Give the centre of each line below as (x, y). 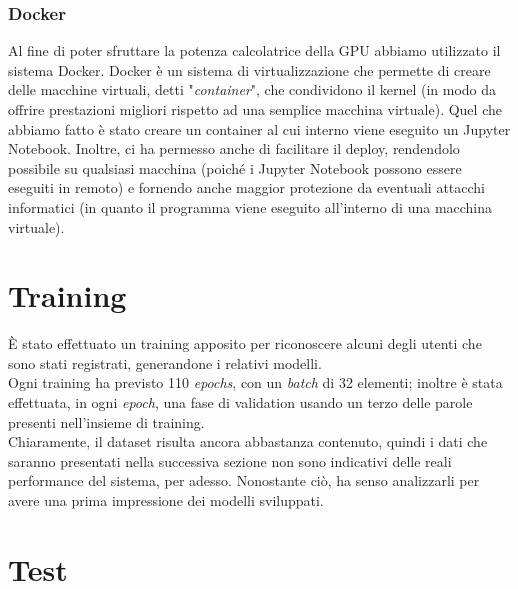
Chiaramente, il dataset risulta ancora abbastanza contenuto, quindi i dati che (248, 441)
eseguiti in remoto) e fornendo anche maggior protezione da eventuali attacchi (246, 187)
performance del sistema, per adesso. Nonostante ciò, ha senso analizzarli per (244, 480)
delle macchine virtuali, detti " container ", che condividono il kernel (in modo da (252, 89)
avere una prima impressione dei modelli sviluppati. (166, 500)
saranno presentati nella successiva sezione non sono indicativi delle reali (230, 460)
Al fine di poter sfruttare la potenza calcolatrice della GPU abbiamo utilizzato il (254, 50)
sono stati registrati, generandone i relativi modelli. (165, 362)
